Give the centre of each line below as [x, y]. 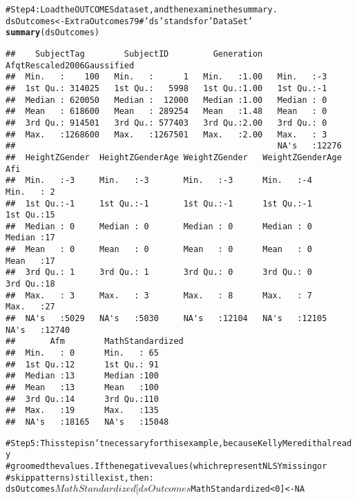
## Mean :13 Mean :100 [82, 387]
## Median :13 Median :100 [82, 376]
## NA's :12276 [174, 146]
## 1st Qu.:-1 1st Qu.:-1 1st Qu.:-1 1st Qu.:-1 [159, 203]
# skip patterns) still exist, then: [80, 478]
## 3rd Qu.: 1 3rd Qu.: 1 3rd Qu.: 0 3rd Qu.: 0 [159, 272]
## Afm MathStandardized [95, 342]
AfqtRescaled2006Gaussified [70, 65]
